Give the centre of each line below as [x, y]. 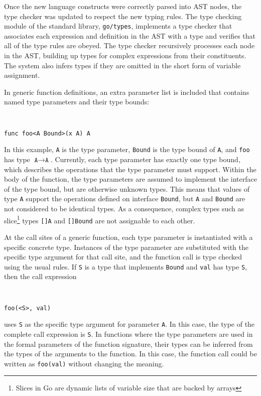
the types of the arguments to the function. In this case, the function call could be [130, 354]
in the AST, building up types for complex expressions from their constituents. [125, 55]
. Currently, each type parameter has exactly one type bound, [145, 159]
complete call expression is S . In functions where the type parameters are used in [128, 334]
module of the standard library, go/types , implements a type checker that [118, 26]
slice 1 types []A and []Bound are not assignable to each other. [100, 219]
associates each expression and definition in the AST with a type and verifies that [130, 35]
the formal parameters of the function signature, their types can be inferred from [128, 344]
